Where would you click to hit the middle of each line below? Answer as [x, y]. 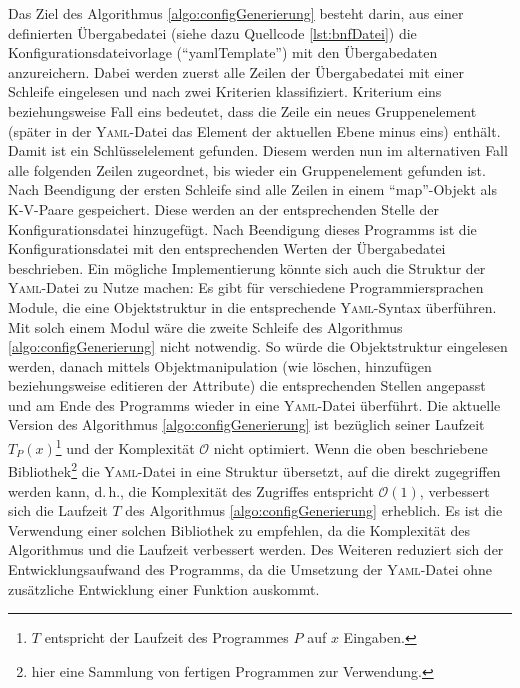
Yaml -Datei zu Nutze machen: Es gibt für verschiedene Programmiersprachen [246, 287]
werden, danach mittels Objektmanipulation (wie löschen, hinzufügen [220, 365]
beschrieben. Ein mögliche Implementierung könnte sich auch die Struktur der [247, 267]
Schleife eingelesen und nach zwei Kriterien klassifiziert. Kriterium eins [225, 91]
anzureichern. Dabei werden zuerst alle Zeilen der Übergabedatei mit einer [236, 71]
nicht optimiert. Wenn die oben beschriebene [350, 447]
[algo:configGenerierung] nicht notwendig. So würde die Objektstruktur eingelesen [258, 346]
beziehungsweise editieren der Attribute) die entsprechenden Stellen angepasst [247, 385]
